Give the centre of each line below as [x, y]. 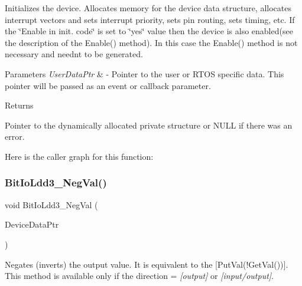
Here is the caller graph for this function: [79, 156]
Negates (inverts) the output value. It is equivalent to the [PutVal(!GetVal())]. [147, 264]
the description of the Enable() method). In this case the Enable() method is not [151, 42]
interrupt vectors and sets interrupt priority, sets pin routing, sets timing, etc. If [150, 19]
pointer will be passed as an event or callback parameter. [108, 85]
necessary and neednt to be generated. [74, 54]
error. [15, 137]
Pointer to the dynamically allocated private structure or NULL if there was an [149, 125]
